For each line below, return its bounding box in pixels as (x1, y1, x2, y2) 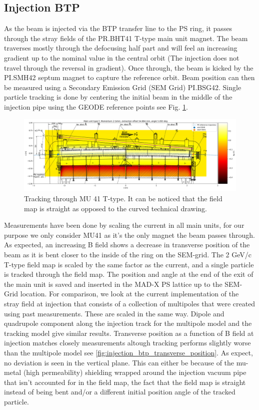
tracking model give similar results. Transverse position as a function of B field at (4, 327, 254, 338)
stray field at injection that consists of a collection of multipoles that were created (4, 298, 255, 308)
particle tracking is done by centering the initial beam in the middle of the (4, 92, 232, 102)
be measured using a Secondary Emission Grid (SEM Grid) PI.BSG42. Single (4, 82, 241, 92)
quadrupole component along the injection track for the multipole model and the (4, 318, 252, 328)
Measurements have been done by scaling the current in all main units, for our (4, 220, 244, 230)
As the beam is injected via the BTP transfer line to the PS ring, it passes (4, 23, 232, 34)
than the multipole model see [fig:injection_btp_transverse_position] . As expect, (4, 347, 253, 357)
